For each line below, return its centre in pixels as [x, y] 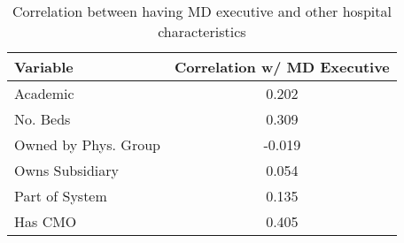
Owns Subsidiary [67, 170]
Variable [44, 67]
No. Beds [43, 119]
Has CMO [46, 221]
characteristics [202, 31]
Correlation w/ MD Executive [282, 67]
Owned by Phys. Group [87, 144]
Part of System [61, 196]
